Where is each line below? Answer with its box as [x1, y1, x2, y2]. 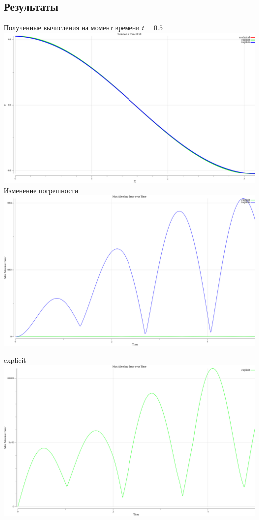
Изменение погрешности [4, 185, 78, 195]
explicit [4, 354, 26, 365]
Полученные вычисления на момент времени [4, 22, 140, 33]
